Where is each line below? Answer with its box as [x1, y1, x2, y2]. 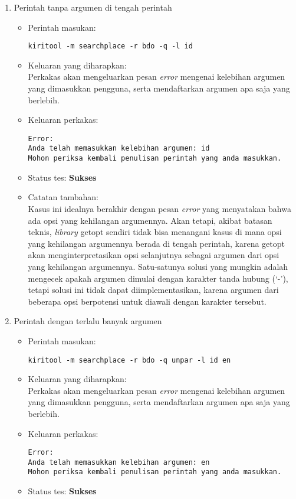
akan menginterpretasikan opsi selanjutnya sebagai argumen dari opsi [28, 249, 279, 261]
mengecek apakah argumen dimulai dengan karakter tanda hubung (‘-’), [28, 272, 288, 284]
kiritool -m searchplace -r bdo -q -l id [28, 42, 193, 51]
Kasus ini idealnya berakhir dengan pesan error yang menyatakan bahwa [28, 202, 291, 214]
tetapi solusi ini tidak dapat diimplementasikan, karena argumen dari [28, 283, 279, 296]
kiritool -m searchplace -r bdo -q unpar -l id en [28, 356, 231, 364]
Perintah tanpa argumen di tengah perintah [14, 1, 172, 13]
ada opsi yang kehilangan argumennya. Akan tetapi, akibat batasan [28, 214, 272, 226]
